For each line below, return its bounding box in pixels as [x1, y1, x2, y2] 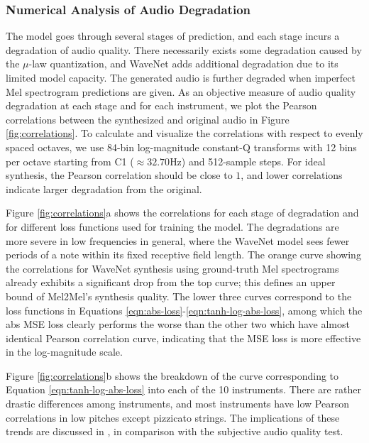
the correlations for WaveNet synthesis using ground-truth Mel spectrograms [6, 261, 339, 275]
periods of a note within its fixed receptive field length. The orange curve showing [6, 247, 361, 262]
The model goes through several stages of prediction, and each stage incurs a [6, 28, 340, 43]
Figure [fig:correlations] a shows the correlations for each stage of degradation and [6, 205, 359, 220]
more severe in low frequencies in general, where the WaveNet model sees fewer [6, 233, 350, 248]
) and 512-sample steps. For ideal [181, 153, 326, 168]
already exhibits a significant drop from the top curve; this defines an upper [6, 275, 336, 290]
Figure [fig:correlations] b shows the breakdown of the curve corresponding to [6, 368, 339, 383]
